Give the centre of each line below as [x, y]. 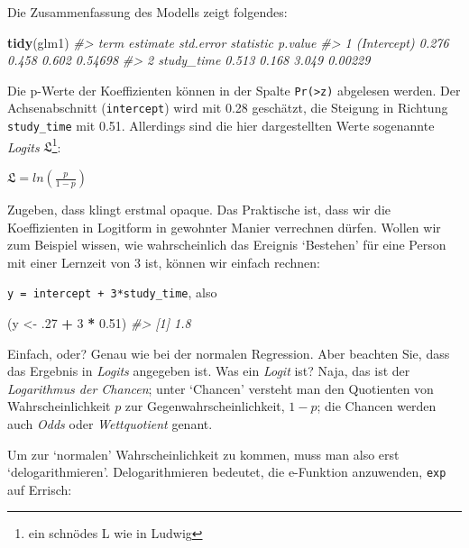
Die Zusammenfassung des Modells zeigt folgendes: [147, 12]
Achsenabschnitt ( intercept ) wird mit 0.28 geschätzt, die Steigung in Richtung [228, 108]
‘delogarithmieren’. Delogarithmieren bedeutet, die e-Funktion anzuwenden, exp [227, 472]
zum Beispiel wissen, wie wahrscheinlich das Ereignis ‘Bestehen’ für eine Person [227, 245]
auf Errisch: [40, 489]
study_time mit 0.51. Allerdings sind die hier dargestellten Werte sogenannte [221, 126]
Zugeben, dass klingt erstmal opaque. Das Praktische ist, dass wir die [199, 209]
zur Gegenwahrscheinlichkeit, [205, 406]
